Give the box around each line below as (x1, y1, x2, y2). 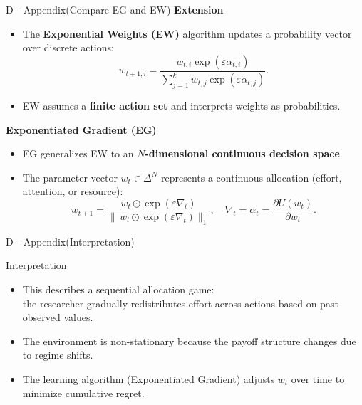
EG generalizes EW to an (22, 146, 134, 161)
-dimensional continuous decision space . (145, 146, 343, 161)
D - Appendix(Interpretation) (6, 233, 135, 248)
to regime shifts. (22, 347, 93, 362)
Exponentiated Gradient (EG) (6, 122, 157, 137)
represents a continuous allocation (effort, (161, 169, 342, 184)
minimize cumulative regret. (22, 385, 145, 400)
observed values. (22, 310, 93, 325)
